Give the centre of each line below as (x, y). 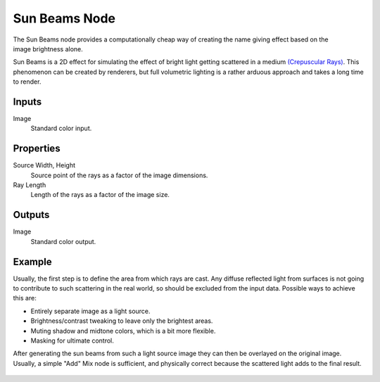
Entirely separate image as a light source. (90, 311)
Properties (37, 149)
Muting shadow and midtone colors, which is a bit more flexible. (123, 331)
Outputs (31, 215)
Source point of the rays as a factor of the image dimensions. (119, 175)
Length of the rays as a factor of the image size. (100, 195)
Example (32, 261)
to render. (27, 82)
